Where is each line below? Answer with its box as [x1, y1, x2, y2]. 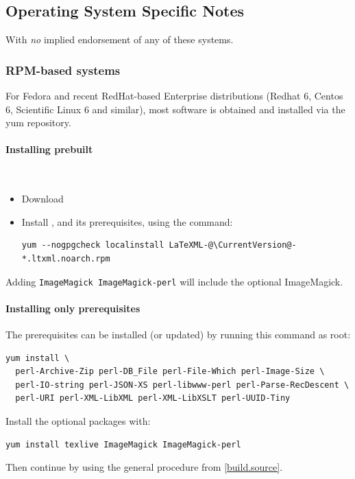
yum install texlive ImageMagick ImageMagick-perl [5, 439, 241, 449]
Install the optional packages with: [5, 413, 151, 428]
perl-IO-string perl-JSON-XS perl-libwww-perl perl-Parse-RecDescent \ [15, 379, 350, 390]
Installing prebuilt [5, 142, 93, 156]
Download [21, 191, 64, 206]
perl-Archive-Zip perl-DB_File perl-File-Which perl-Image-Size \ [15, 366, 325, 377]
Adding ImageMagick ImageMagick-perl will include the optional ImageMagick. [5, 274, 343, 288]
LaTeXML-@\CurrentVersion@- [169, 240, 297, 250]
